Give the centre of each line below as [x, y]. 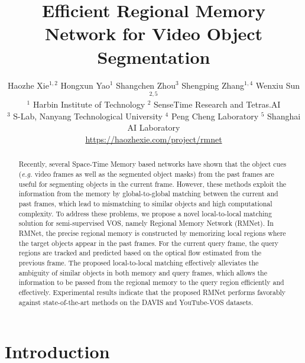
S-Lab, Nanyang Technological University [88, 116]
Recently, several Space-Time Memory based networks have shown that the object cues [152, 164]
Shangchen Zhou [146, 85]
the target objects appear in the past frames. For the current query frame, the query [149, 243]
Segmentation [154, 56]
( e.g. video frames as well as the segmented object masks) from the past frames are [146, 174]
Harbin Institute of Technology [89, 104]
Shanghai [284, 116]
